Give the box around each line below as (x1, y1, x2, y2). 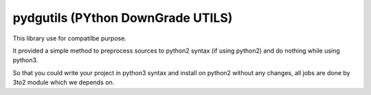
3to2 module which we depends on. (12, 79, 115, 87)
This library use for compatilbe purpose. (12, 34, 127, 42)
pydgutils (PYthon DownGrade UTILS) (12, 10, 233, 25)
